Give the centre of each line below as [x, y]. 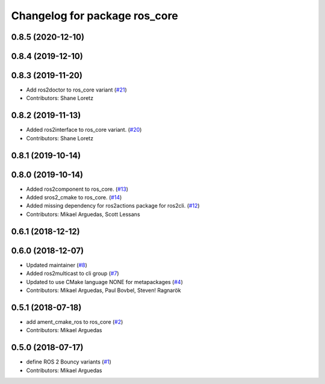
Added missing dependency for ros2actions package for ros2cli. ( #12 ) [113, 206]
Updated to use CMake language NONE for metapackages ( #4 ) [105, 282]
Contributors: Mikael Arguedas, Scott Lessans [83, 214]
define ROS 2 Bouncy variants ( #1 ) [69, 362]
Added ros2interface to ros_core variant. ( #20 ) [84, 130]
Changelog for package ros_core [95, 16]
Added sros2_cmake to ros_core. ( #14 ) [74, 197]
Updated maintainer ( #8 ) [57, 265]
